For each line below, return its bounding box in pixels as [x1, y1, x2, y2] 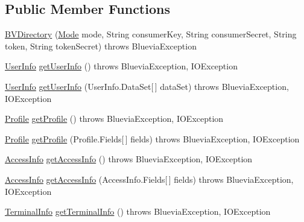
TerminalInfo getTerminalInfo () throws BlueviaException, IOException [5, 205, 271, 218]
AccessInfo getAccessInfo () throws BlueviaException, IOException [5, 153, 253, 165]
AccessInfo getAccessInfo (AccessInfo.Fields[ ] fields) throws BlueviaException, [5, 173, 294, 185]
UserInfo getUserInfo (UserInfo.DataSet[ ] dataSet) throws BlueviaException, [5, 80, 289, 92]
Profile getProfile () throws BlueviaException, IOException [5, 112, 224, 125]
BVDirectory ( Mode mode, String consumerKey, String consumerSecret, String [5, 28, 297, 40]
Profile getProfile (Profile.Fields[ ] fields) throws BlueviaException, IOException [5, 132, 300, 145]
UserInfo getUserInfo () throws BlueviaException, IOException [5, 60, 238, 72]
